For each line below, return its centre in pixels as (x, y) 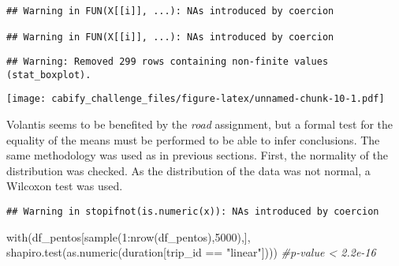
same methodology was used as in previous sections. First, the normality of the (197, 155)
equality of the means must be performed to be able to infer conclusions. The (193, 139)
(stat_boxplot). (49, 75)
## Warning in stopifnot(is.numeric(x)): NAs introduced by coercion (193, 211)
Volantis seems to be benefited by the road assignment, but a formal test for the (200, 124)
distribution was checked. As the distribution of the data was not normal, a (188, 170)
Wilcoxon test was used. (65, 186)
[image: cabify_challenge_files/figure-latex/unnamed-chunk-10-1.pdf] (196, 99)
